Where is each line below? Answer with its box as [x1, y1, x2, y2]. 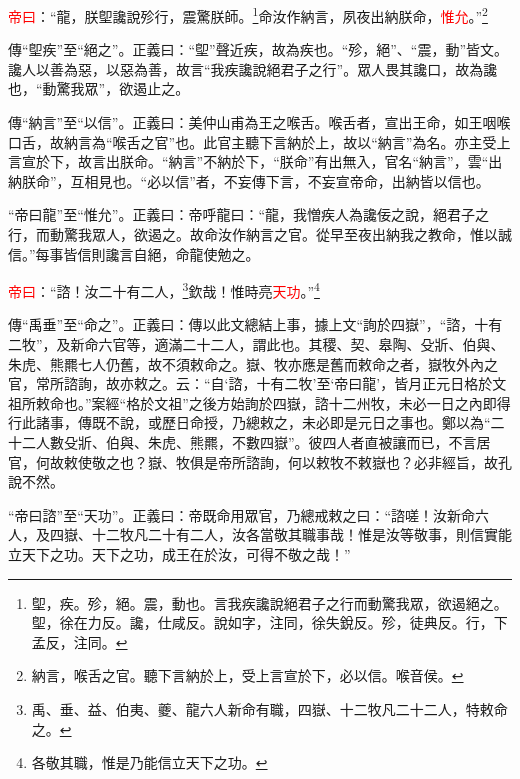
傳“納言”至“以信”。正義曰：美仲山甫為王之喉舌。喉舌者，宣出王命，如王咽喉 [8, 112, 511, 133]
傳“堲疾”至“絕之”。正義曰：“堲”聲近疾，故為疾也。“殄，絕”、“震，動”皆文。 [8, 39, 509, 60]
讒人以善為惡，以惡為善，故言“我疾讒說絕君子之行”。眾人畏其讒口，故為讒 [8, 58, 498, 79]
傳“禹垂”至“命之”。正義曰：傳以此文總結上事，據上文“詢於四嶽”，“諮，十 [8, 314, 489, 335]
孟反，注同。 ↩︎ [31, 631, 128, 652]
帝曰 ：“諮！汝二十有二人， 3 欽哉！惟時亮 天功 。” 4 [8, 278, 320, 301]
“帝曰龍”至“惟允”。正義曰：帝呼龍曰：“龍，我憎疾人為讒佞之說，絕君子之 [8, 204, 490, 225]
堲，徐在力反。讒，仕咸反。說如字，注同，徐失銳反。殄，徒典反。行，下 [31, 612, 508, 633]
